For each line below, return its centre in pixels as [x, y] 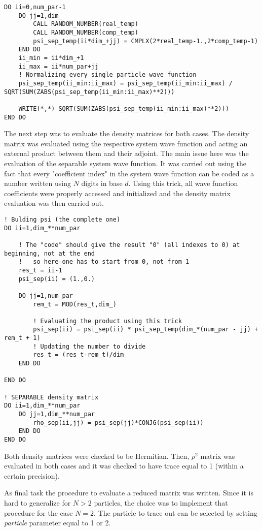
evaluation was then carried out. [54, 203]
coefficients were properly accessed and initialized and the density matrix [117, 193]
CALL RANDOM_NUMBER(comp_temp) [86, 32]
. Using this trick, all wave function [183, 183]
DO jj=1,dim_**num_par [57, 414]
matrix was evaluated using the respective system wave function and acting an [126, 143]
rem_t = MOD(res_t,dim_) [75, 304]
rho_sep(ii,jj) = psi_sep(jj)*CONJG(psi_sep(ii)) [118, 423]
